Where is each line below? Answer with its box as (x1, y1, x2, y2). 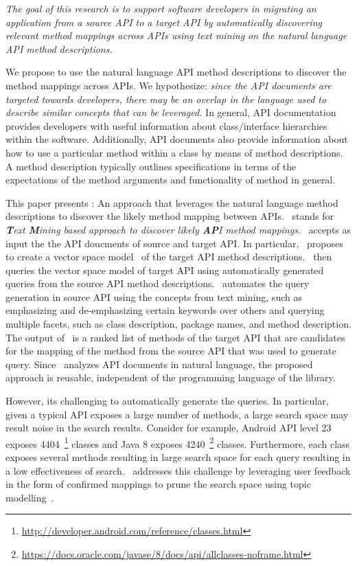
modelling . (5, 490, 54, 504)
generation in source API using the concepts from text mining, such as (5, 289, 302, 304)
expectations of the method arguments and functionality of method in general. (5, 172, 336, 187)
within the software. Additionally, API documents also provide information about (5, 132, 348, 146)
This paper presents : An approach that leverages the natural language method (5, 195, 338, 210)
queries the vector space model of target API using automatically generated (5, 262, 324, 277)
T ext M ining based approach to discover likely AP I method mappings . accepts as (5, 222, 352, 236)
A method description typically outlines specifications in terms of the (5, 159, 297, 173)
